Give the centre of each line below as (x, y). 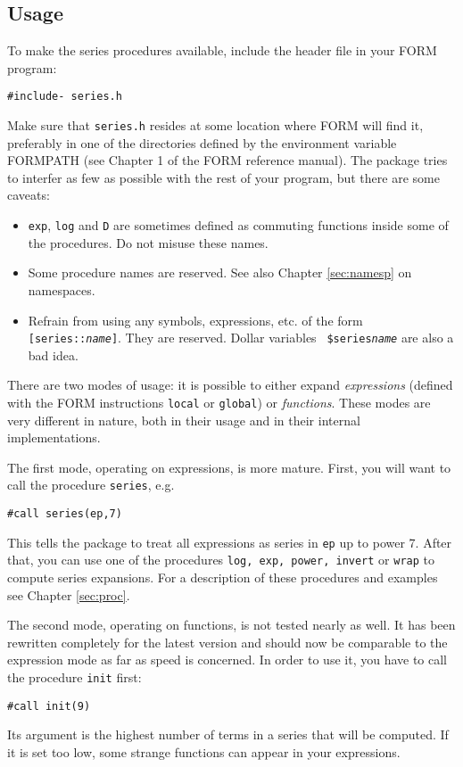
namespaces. (62, 289)
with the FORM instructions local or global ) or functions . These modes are (219, 402)
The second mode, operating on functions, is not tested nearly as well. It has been (231, 625)
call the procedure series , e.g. (91, 485)
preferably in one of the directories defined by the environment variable (202, 142)
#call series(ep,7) (65, 514)
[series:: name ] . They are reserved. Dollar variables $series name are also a (241, 338)
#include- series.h (65, 97)
